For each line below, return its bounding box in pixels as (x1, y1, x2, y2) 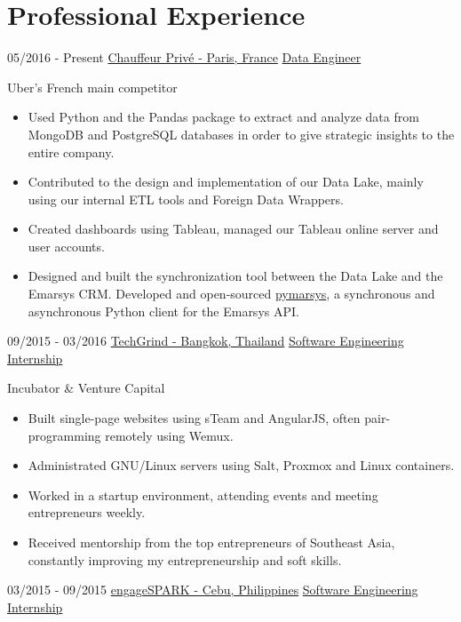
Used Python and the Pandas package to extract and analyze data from (28, 108, 419, 126)
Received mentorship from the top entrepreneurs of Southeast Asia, (28, 533, 395, 551)
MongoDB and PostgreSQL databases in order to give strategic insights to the (28, 124, 455, 143)
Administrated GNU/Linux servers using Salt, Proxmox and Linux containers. (28, 456, 455, 474)
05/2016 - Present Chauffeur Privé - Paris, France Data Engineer (7, 48, 362, 67)
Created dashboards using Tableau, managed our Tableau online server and (28, 219, 439, 238)
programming (28, 426, 101, 444)
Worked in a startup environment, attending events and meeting (28, 485, 378, 504)
